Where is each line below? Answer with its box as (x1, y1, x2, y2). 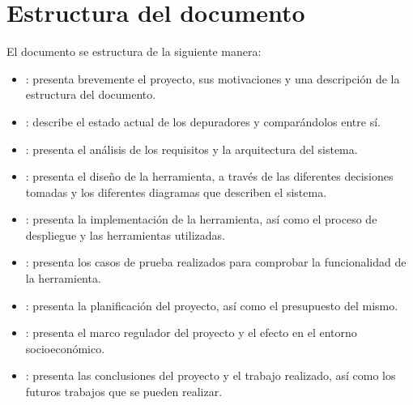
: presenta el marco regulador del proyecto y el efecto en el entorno (25, 324, 357, 341)
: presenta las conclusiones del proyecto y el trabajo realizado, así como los (25, 367, 396, 384)
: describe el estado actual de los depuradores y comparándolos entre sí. (25, 113, 381, 130)
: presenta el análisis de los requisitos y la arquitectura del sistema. (25, 140, 358, 157)
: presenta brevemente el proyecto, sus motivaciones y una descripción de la (25, 70, 400, 87)
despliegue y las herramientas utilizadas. (25, 226, 225, 243)
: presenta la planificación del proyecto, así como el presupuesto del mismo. (25, 296, 398, 313)
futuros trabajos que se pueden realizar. (25, 383, 223, 400)
